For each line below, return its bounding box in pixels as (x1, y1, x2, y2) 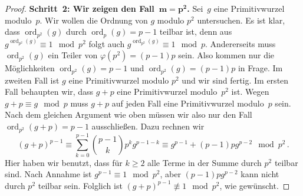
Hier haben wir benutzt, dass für (5, 156, 123, 168)
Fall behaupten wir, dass (5, 85, 94, 98)
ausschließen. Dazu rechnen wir (91, 120, 205, 132)
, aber (160, 168, 181, 180)
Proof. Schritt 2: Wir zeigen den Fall (5, 2, 154, 14)
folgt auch (88, 37, 125, 49)
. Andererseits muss (205, 37, 276, 49)
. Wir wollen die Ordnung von (39, 14, 148, 26)
